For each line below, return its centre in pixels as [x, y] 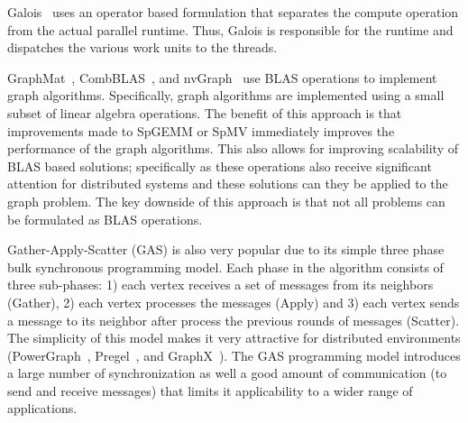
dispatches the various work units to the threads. [142, 47]
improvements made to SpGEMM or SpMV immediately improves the [201, 130]
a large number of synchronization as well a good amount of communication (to [227, 373]
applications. [42, 408]
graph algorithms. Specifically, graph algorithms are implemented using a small [226, 95]
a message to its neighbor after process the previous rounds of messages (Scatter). [234, 320]
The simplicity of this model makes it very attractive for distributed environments [234, 338]
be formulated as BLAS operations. [105, 219]
